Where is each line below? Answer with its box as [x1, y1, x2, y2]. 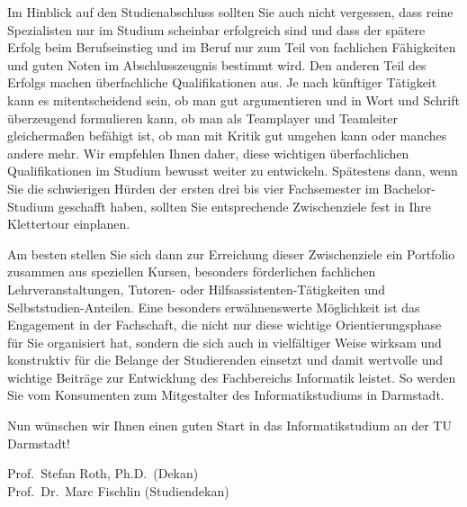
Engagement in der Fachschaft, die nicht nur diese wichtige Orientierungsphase [7, 315, 442, 334]
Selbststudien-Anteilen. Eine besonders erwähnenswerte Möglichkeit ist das [7, 297, 420, 316]
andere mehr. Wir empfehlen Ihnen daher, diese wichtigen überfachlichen [7, 143, 409, 162]
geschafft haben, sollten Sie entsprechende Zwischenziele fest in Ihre [58, 196, 431, 215]
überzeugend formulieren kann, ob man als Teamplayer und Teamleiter [7, 108, 398, 127]
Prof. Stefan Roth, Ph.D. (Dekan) [7, 464, 199, 483]
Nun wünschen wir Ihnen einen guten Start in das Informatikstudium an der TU [7, 416, 452, 435]
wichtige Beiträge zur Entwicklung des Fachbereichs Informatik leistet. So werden [7, 367, 456, 386]
